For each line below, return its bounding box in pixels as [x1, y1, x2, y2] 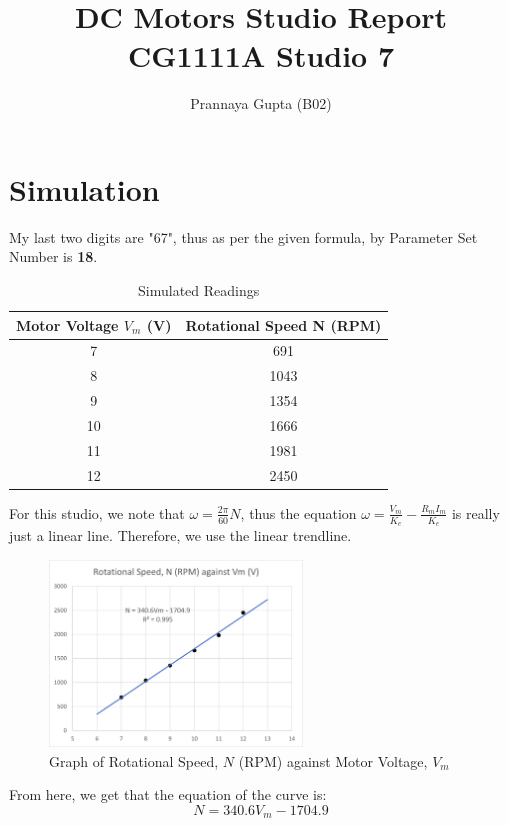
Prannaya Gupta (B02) [190, 93, 332, 114]
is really [451, 502, 500, 523]
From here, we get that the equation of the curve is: [9, 784, 327, 805]
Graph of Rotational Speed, [49, 750, 219, 771]
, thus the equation [240, 502, 357, 523]
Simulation [9, 168, 160, 209]
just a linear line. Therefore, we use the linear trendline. [9, 525, 352, 546]
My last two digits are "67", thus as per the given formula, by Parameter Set [9, 226, 478, 247]
